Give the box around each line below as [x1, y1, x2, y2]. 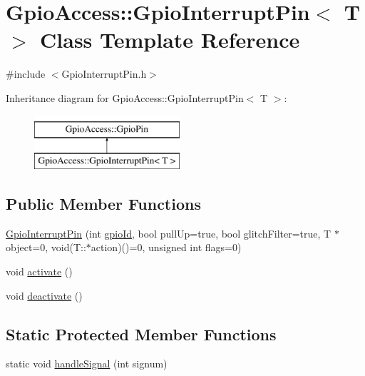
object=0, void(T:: [6, 240, 86, 255]
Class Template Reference [40, 25, 300, 54]
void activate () [6, 264, 73, 279]
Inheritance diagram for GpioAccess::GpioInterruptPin [6, 90, 244, 105]
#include [6, 66, 46, 81]
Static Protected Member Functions [6, 322, 277, 345]
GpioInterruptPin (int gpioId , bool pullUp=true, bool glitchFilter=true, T [6, 225, 331, 240]
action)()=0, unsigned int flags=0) [91, 240, 242, 255]
